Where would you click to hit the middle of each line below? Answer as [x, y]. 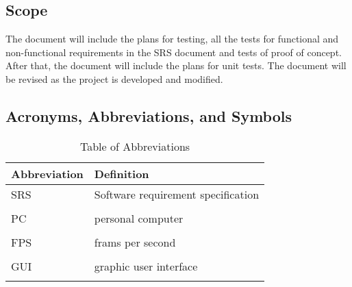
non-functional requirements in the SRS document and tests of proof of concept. [174, 52]
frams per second [135, 242]
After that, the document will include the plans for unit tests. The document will [176, 65]
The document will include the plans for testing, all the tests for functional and [172, 39]
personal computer [139, 218]
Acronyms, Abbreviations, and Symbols [149, 115]
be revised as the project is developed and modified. [114, 78]
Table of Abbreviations [135, 146]
